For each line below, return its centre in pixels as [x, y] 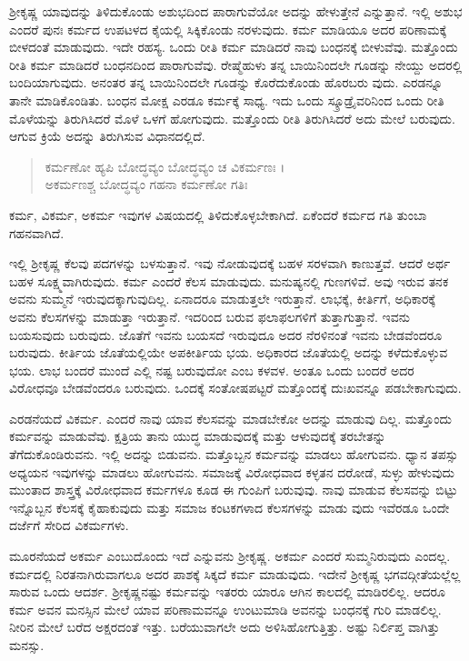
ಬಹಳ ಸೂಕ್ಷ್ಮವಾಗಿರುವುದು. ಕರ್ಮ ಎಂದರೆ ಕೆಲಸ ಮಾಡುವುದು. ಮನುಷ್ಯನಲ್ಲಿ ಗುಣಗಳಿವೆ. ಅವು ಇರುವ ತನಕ [229, 280]
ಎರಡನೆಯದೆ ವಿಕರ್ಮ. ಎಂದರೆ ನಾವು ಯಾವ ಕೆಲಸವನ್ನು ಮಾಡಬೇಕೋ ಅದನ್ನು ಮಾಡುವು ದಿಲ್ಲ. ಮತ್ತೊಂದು [230, 418]
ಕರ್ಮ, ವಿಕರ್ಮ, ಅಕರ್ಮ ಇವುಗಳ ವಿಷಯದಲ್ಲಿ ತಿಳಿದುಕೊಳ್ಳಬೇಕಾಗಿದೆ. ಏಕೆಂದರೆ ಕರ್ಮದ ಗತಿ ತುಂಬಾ [218, 214]
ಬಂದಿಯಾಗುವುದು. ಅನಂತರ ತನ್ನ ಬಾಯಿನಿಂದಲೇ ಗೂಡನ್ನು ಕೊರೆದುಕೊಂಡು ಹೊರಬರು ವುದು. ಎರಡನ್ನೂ [226, 82]
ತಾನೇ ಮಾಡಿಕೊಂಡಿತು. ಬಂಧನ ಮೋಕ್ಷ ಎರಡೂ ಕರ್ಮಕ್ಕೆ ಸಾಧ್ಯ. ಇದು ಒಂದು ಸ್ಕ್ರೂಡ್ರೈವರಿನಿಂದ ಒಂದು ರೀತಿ [227, 100]
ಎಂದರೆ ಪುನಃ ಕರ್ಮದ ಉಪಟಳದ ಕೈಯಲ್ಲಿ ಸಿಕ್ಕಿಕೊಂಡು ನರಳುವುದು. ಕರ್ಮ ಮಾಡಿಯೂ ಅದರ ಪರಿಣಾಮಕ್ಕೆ [228, 29]
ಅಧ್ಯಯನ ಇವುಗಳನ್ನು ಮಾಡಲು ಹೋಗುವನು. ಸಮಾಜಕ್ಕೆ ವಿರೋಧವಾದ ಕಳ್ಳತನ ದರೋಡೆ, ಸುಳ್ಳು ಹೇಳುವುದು [232, 471]
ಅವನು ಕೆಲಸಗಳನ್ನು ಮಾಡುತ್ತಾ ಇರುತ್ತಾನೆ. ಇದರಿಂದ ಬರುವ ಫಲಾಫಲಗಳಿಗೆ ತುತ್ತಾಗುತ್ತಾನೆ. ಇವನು [210, 316]
